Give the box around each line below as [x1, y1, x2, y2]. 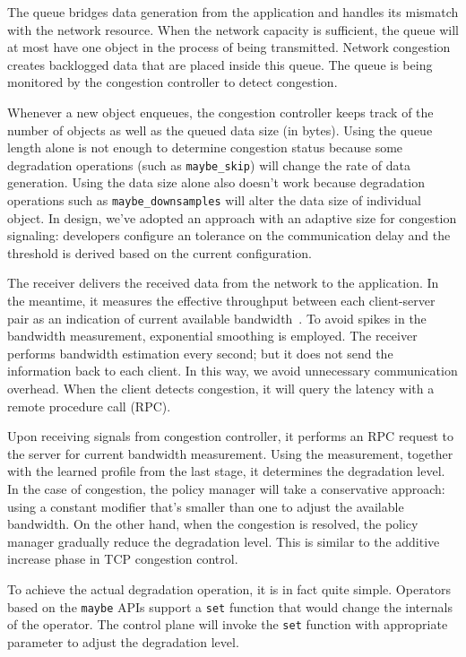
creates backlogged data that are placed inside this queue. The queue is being [7, 55, 433, 73]
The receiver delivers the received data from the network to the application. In [7, 273, 439, 292]
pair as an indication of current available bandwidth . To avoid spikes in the [7, 308, 427, 327]
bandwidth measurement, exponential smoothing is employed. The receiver [7, 326, 418, 345]
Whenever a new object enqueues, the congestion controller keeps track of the [7, 102, 434, 121]
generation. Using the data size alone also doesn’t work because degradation [7, 173, 425, 192]
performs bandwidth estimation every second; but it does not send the [7, 343, 393, 362]
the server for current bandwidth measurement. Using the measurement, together [7, 444, 453, 462]
